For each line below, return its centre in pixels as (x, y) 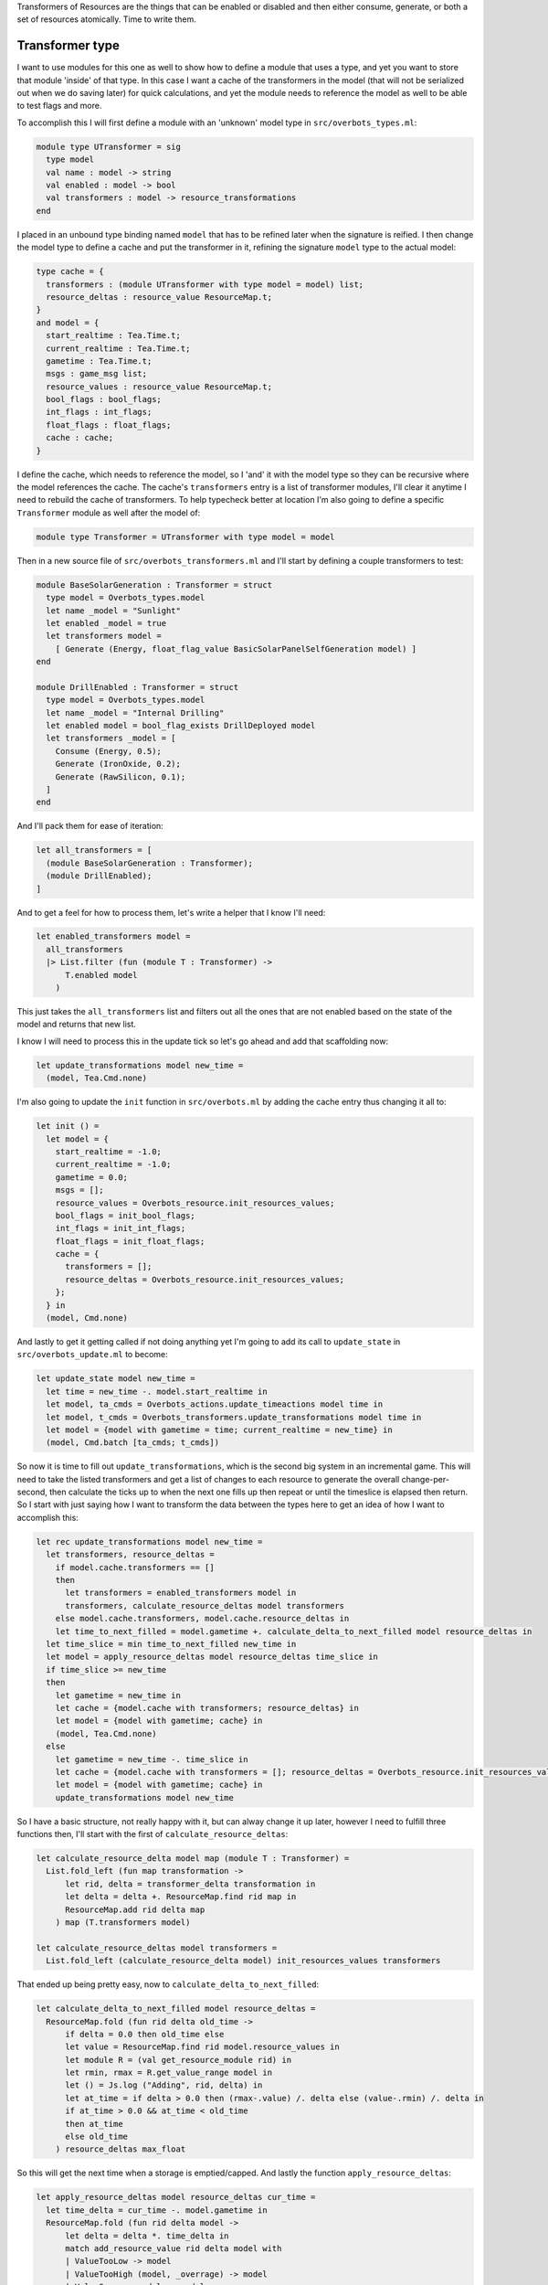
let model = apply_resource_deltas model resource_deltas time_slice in (212, 1657)
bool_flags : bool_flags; (104, 399)
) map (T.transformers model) (123, 1922)
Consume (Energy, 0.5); (108, 751)
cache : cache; (80, 438)
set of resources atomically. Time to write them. (106, 19)
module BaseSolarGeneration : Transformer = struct (154, 585)
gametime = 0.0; (91, 1177)
